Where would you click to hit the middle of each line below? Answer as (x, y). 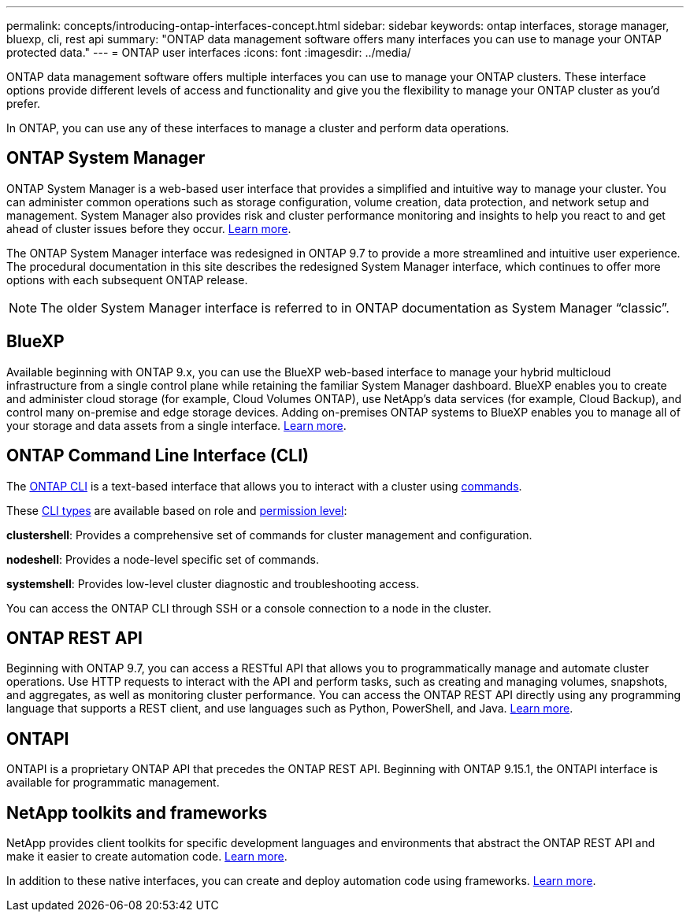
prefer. (24, 104)
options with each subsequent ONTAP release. (127, 279)
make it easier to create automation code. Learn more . (147, 857)
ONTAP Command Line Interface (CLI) (158, 456)
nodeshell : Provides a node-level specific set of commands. (163, 559)
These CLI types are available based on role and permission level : (177, 510)
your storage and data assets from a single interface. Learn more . (176, 425)
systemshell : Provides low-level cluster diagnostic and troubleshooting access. (213, 583)
